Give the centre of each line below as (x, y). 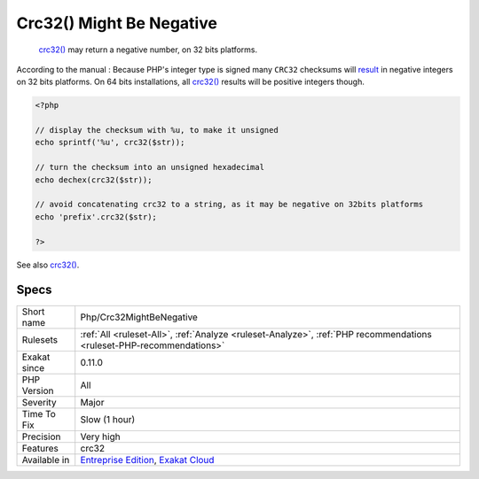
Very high (100, 437)
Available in (46, 460)
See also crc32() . (48, 265)
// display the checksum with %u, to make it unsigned (157, 130)
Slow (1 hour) (108, 419)
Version (38, 390)
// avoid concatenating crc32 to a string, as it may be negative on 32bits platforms (229, 205)
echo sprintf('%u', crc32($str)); (110, 143)
